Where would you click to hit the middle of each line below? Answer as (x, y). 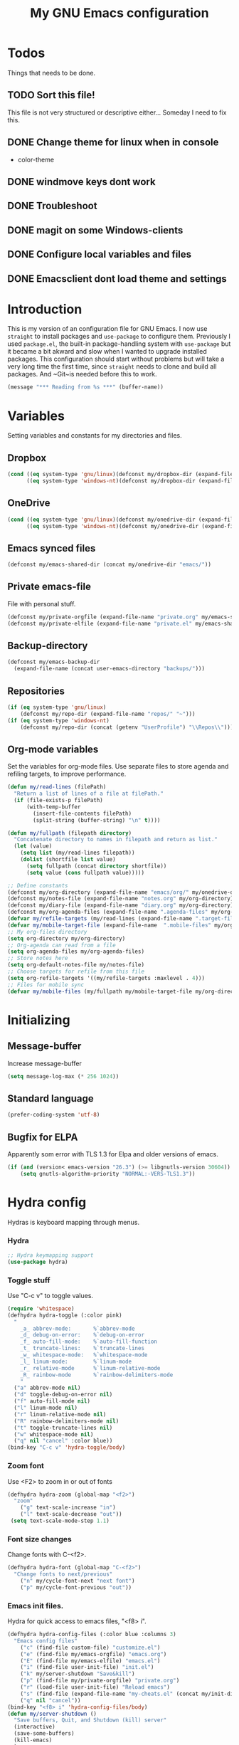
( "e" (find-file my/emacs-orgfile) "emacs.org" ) (94, 1654)
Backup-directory (48, 646)
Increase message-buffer (44, 1063)
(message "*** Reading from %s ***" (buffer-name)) (85, 387)
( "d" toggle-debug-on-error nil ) (63, 1395)
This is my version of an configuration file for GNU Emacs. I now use (107, 329)
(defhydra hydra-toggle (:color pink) (65, 1315)
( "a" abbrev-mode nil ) (47, 1388)
